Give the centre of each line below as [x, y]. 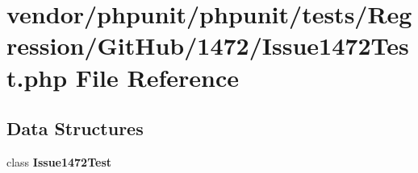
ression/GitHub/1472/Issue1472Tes [208, 45]
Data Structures [75, 128]
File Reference [157, 77]
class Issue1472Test [59, 161]
